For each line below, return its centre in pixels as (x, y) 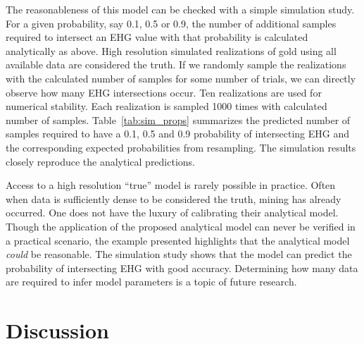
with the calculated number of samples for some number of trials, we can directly (181, 78)
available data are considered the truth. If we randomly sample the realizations (176, 64)
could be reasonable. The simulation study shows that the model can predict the (179, 254)
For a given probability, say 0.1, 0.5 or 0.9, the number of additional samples (171, 23)
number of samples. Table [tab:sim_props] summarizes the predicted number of (178, 119)
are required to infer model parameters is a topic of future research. (151, 282)
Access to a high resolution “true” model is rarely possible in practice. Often (171, 185)
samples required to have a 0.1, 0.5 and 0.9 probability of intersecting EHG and (177, 134)
